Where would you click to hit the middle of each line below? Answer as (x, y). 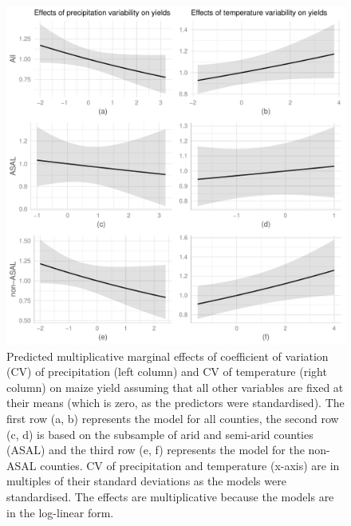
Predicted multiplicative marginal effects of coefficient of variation (168, 356)
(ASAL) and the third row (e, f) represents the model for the (156, 450)
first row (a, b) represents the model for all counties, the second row (173, 418)
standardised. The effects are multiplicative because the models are (170, 496)
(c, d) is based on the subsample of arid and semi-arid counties (160, 434)
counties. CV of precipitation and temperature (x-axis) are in (190, 465)
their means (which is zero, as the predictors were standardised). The (175, 403)
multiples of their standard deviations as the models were (146, 481)
